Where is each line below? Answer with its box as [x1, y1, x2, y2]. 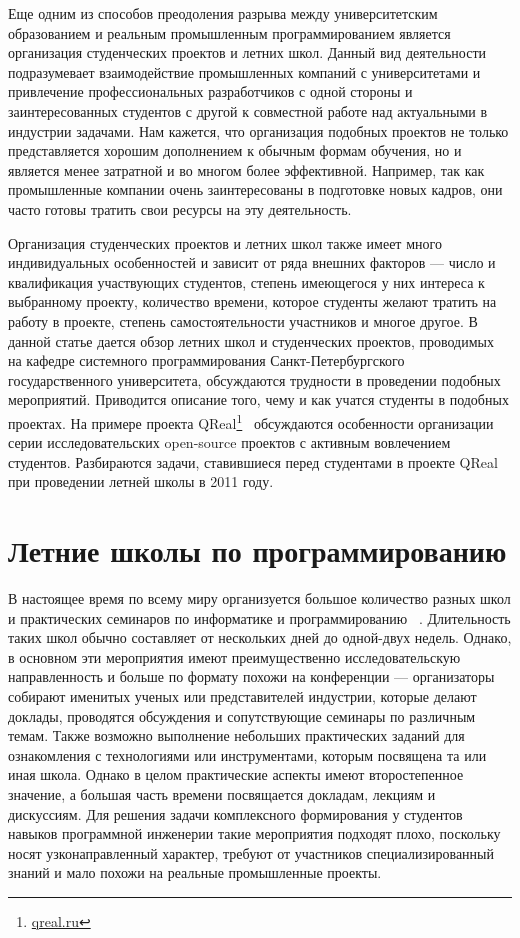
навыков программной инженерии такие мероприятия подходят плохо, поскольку [8, 823, 501, 844]
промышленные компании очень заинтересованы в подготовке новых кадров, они [8, 179, 503, 200]
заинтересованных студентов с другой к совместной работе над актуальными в [8, 100, 488, 121]
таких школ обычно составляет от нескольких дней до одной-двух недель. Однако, [8, 627, 512, 648]
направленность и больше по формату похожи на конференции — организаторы [8, 666, 495, 687]
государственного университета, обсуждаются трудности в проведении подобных [8, 369, 501, 390]
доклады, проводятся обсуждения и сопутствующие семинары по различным [8, 705, 476, 726]
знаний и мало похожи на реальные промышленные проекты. [8, 862, 382, 883]
